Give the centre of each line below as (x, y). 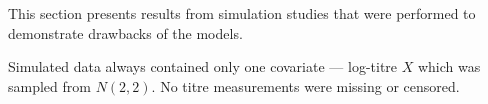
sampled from (49, 85)
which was (449, 66)
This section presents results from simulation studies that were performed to (242, 13)
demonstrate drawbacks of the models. (125, 32)
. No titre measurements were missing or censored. (305, 85)
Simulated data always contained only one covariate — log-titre (203, 66)
